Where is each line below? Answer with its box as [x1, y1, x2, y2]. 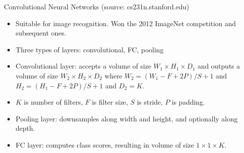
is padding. [171, 97, 205, 107]
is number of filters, [24, 97, 83, 107]
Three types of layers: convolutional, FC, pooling [15, 44, 163, 54]
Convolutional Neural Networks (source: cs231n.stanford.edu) [4, 1, 189, 11]
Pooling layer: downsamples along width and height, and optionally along [15, 113, 238, 123]
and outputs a [198, 61, 240, 71]
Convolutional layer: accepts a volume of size [15, 61, 152, 71]
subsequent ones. [15, 28, 66, 38]
